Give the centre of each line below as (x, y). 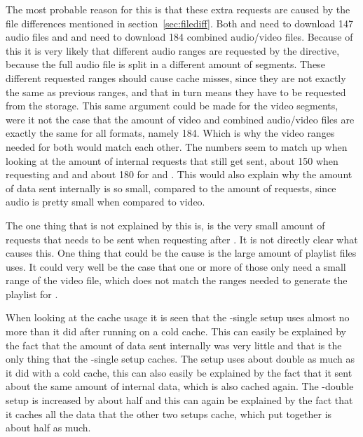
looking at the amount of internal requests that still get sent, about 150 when (172, 160)
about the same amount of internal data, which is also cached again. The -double (180, 386)
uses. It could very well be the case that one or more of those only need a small (176, 266)
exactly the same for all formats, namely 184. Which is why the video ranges (170, 133)
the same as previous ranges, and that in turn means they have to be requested (176, 92)
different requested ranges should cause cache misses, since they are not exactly (176, 78)
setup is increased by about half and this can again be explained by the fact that (179, 400)
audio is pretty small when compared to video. (105, 202)
